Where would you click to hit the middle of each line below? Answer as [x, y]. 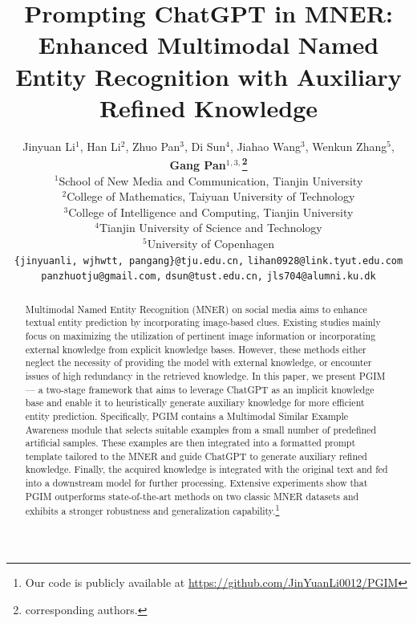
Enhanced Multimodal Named [208, 45]
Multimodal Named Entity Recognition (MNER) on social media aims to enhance [196, 309]
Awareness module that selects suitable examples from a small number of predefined [201, 429]
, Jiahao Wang [265, 146]
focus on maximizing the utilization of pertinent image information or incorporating [200, 335]
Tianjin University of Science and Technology [211, 228]
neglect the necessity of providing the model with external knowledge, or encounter [198, 362]
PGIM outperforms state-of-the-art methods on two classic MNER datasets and [192, 496]
